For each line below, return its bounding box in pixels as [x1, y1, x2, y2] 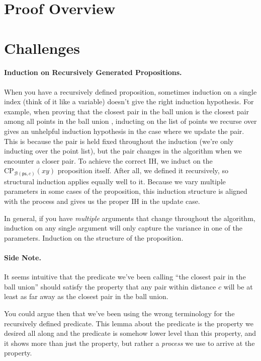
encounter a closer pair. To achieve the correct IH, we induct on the [4, 155, 213, 166]
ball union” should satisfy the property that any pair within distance [4, 281, 216, 292]
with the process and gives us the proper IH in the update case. [4, 196, 200, 206]
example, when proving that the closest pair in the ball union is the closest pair [4, 106, 249, 116]
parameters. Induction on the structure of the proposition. [4, 232, 184, 243]
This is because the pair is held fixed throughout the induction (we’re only [4, 135, 234, 146]
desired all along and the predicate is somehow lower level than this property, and [4, 328, 256, 338]
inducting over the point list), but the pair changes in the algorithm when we [4, 146, 242, 156]
